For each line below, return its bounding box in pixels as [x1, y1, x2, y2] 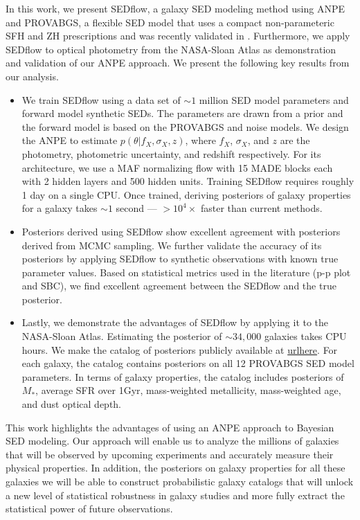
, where [185, 133, 216, 147]
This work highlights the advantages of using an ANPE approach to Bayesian [6, 420, 334, 434]
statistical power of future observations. [6, 501, 173, 516]
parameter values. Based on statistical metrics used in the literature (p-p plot [21, 265, 351, 279]
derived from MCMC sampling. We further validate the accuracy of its [21, 237, 322, 252]
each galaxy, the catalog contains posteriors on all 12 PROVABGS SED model [21, 356, 354, 370]
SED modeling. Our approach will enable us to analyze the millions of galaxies [6, 433, 339, 448]
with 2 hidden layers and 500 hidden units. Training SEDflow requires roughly [21, 174, 354, 188]
